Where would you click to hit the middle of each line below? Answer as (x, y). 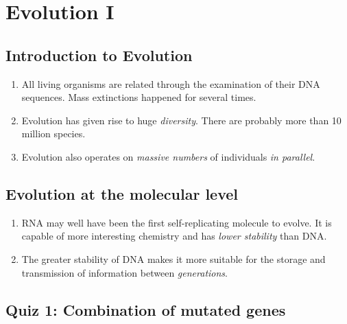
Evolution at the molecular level (122, 193)
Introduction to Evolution (99, 55)
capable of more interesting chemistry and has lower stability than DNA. (174, 236)
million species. (53, 134)
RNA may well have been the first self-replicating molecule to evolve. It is (177, 222)
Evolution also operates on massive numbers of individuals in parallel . (168, 156)
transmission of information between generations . (124, 272)
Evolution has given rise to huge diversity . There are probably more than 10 (181, 120)
